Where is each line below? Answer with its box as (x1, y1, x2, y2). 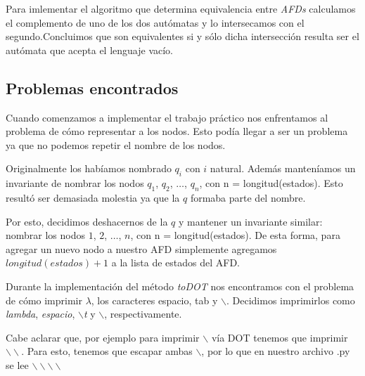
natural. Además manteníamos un (210, 161, 356, 176)
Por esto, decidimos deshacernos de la (6, 214, 168, 228)
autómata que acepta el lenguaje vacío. (6, 42, 173, 57)
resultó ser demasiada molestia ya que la (6, 190, 180, 205)
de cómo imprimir (6, 292, 82, 307)
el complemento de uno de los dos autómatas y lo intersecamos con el (6, 15, 305, 30)
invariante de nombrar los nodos (6, 176, 144, 190)
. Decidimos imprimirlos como (226, 292, 355, 307)
